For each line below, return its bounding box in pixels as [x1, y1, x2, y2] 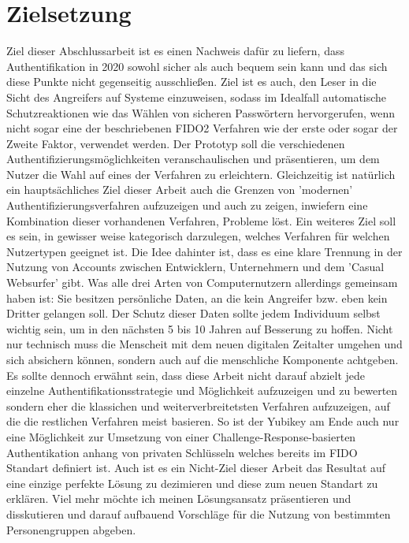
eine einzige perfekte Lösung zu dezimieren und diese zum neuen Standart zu [6, 474, 378, 491]
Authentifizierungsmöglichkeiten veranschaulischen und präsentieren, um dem [6, 151, 380, 167]
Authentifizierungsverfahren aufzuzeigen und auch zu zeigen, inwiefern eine [6, 197, 368, 214]
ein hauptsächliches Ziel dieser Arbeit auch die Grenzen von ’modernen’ [6, 181, 353, 198]
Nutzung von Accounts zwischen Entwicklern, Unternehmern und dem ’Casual [6, 258, 385, 275]
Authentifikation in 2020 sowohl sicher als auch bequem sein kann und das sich [6, 58, 388, 74]
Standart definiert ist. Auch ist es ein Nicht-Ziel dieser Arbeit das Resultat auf [6, 459, 386, 476]
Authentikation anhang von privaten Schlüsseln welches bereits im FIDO [6, 444, 358, 460]
